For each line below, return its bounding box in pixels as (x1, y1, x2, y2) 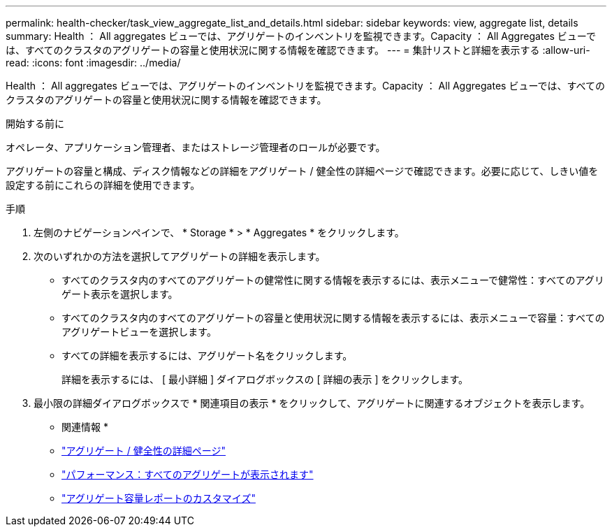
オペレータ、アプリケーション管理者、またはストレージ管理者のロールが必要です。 (6, 141, 386, 153)
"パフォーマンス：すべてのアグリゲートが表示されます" (61, 468, 314, 480)
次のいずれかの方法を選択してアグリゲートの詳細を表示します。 (34, 250, 326, 262)
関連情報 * (61, 421, 108, 433)
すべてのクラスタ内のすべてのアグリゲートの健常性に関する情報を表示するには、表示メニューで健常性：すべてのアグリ (61, 274, 604, 286)
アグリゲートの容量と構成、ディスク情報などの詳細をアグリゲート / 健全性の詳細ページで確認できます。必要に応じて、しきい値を (6, 165, 599, 177)
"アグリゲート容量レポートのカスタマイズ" (61, 492, 256, 504)
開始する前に (6, 117, 64, 129)
